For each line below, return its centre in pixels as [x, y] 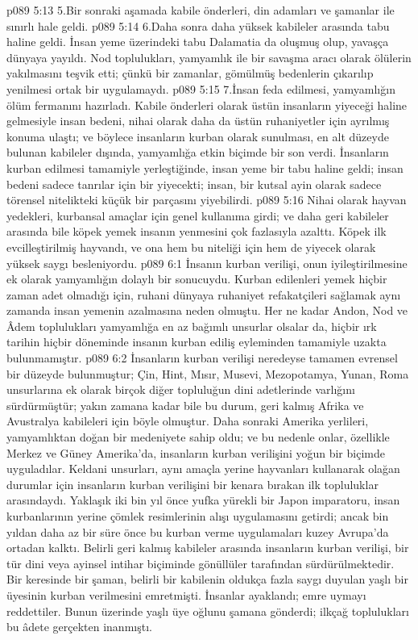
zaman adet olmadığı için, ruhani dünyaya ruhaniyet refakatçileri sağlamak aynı [204, 294]
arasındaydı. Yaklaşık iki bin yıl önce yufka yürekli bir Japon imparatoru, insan [203, 500]
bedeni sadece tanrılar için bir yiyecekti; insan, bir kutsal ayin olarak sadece [194, 184]
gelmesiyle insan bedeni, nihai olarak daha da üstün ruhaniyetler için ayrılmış [198, 121]
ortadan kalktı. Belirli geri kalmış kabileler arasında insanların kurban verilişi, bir [208, 548]
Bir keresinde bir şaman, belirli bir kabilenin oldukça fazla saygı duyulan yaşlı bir [207, 579]
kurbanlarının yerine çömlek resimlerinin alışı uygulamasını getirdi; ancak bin [198, 516]
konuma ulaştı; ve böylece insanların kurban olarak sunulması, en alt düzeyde [198, 136]
